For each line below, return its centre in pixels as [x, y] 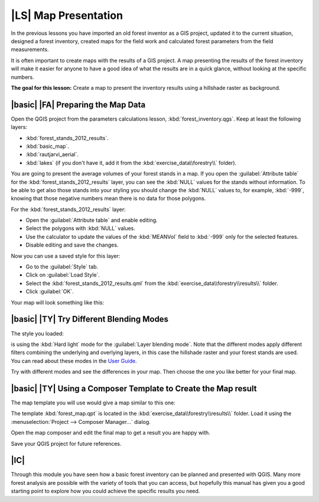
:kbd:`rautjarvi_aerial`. [52, 154]
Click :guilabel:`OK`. [50, 292]
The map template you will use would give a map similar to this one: [93, 403]
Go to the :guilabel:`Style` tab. [62, 267]
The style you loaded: [38, 333]
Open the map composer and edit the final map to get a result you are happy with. [111, 433]
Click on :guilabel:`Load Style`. [63, 275]
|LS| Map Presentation [67, 15]
